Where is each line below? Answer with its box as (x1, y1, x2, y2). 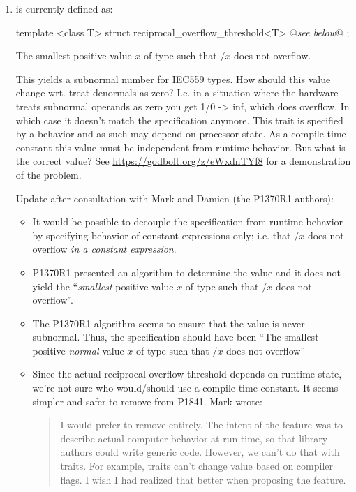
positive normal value (32, 343, 124, 357)
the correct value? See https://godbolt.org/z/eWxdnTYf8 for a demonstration (15, 154, 351, 168)
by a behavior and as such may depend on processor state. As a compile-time (15, 126, 346, 141)
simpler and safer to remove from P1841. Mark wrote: (32, 394, 262, 408)
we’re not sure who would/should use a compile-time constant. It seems (32, 380, 339, 395)
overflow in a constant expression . (32, 241, 177, 256)
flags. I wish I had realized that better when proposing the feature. (60, 472, 346, 486)
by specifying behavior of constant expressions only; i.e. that (32, 228, 291, 242)
